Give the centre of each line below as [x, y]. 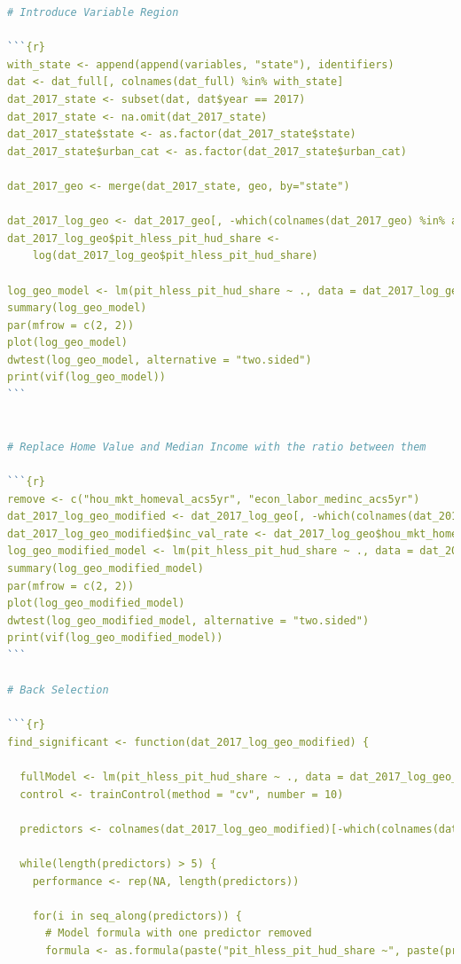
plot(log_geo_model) [68, 343]
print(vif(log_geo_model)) [86, 377]
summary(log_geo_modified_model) [105, 568]
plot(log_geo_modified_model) [96, 603]
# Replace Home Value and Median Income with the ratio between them [217, 447]
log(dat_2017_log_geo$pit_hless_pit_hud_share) [175, 256]
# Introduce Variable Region [93, 12]
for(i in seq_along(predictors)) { [137, 916]
